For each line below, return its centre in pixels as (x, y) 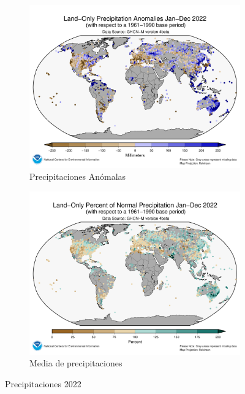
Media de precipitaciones (76, 363)
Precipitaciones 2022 (43, 384)
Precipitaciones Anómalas (78, 176)
